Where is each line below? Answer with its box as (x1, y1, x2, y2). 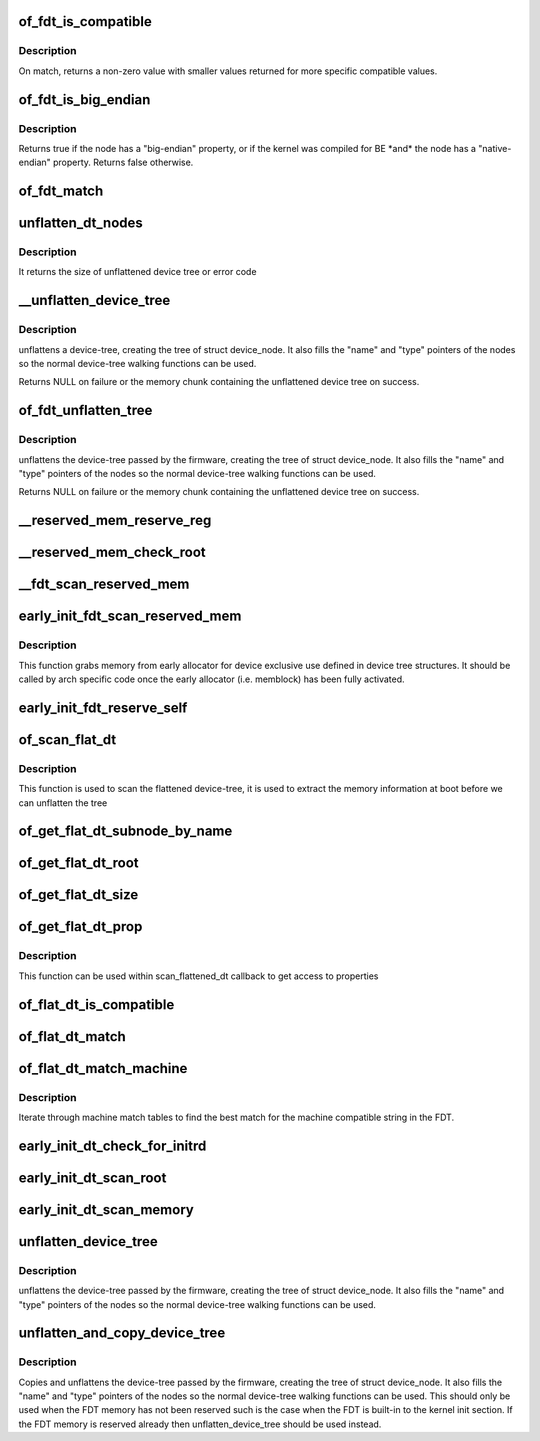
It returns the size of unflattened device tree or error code (18, 266, 257, 278)
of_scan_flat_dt (18, 731, 117, 748)
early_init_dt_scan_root (18, 1169, 167, 1186)
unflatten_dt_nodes (18, 215, 144, 232)
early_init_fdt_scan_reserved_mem (18, 608, 242, 625)
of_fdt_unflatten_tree (18, 402, 153, 419)
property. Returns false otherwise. (52, 156, 194, 169)
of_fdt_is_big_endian (18, 91, 151, 108)
